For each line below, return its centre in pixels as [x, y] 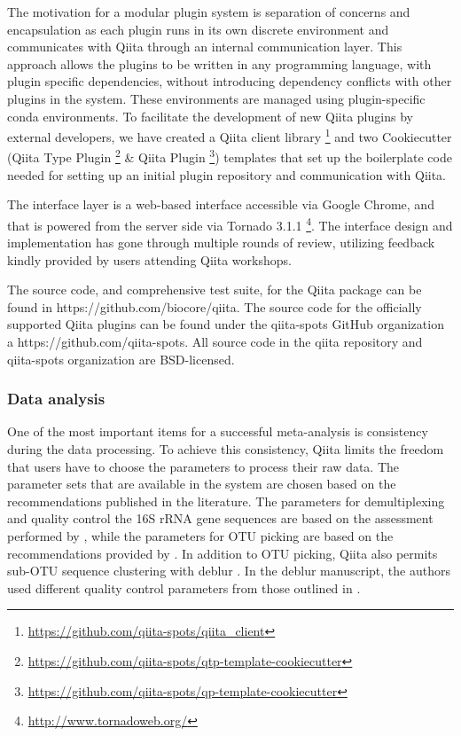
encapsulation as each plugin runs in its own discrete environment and [198, 29]
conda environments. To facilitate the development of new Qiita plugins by [210, 116]
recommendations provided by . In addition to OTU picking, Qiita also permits [223, 553]
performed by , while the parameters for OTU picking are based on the [200, 536]
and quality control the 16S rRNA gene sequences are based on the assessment [220, 518]
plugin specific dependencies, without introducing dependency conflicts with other [230, 81]
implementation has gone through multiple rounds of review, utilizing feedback [221, 243]
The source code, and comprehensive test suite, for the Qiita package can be [215, 290]
